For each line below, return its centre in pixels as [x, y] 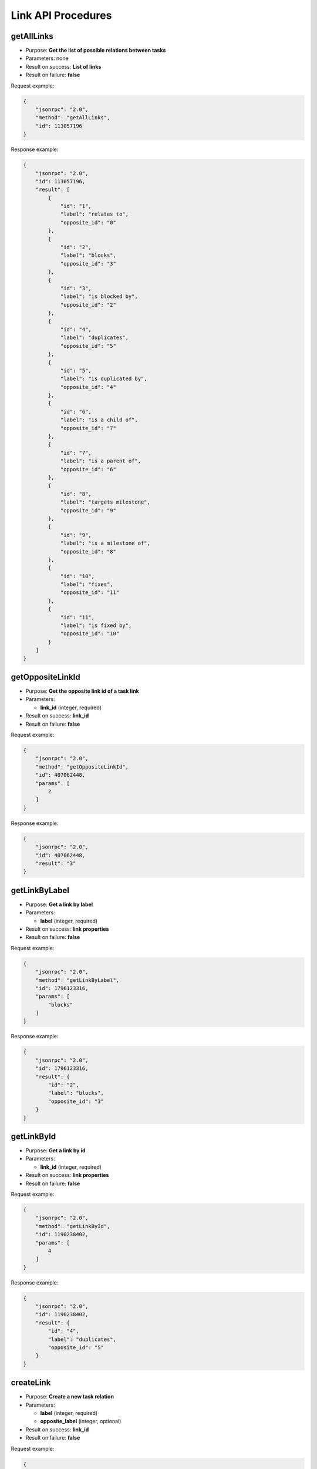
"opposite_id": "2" [88, 305]
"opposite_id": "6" [88, 469]
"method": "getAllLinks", [73, 118]
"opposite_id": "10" [90, 634]
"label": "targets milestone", [105, 502]
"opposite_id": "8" [88, 551]
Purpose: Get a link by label [59, 904]
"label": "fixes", [87, 584]
